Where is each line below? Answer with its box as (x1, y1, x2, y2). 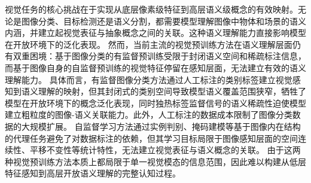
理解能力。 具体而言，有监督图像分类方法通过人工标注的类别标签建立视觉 (5, 73, 292, 86)
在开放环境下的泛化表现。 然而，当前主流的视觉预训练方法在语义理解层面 (5, 38, 292, 50)
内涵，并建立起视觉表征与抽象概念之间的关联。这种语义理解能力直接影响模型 (5, 26, 306, 39)
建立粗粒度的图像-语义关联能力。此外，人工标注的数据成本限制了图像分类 (5, 108, 292, 121)
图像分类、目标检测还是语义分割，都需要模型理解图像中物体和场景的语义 (21, 14, 306, 27)
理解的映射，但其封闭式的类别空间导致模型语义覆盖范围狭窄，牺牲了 (38, 85, 306, 97)
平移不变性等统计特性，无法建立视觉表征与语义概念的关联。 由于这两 (29, 144, 301, 156)
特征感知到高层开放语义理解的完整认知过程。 (5, 167, 181, 179)
